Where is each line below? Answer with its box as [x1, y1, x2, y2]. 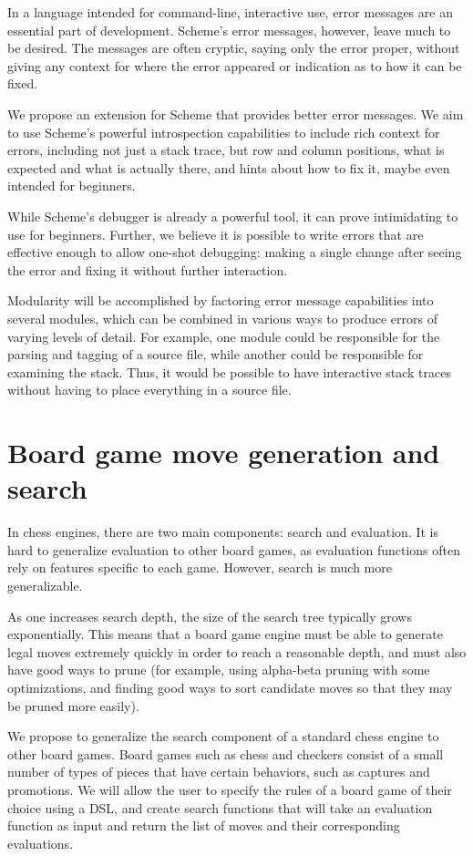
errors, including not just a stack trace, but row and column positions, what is [7, 140, 445, 160]
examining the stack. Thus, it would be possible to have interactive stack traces [7, 362, 451, 381]
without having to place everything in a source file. [7, 380, 292, 399]
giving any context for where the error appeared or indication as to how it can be [7, 56, 462, 75]
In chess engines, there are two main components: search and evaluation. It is [7, 522, 439, 541]
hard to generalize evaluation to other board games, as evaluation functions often [7, 540, 461, 559]
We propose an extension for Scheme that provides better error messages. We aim [7, 104, 464, 123]
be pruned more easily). [7, 696, 139, 715]
